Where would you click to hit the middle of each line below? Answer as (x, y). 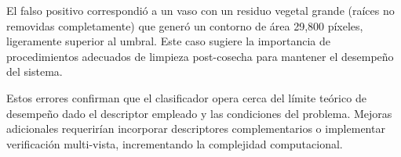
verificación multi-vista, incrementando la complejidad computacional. (175, 143)
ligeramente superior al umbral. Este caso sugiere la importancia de (168, 41)
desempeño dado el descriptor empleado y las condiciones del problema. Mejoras (199, 113)
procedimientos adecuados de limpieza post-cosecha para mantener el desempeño (200, 56)
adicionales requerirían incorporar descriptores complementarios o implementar (196, 128)
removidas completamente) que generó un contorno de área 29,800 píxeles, (185, 25)
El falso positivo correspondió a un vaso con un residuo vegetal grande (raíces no (200, 10)
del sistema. (35, 71)
